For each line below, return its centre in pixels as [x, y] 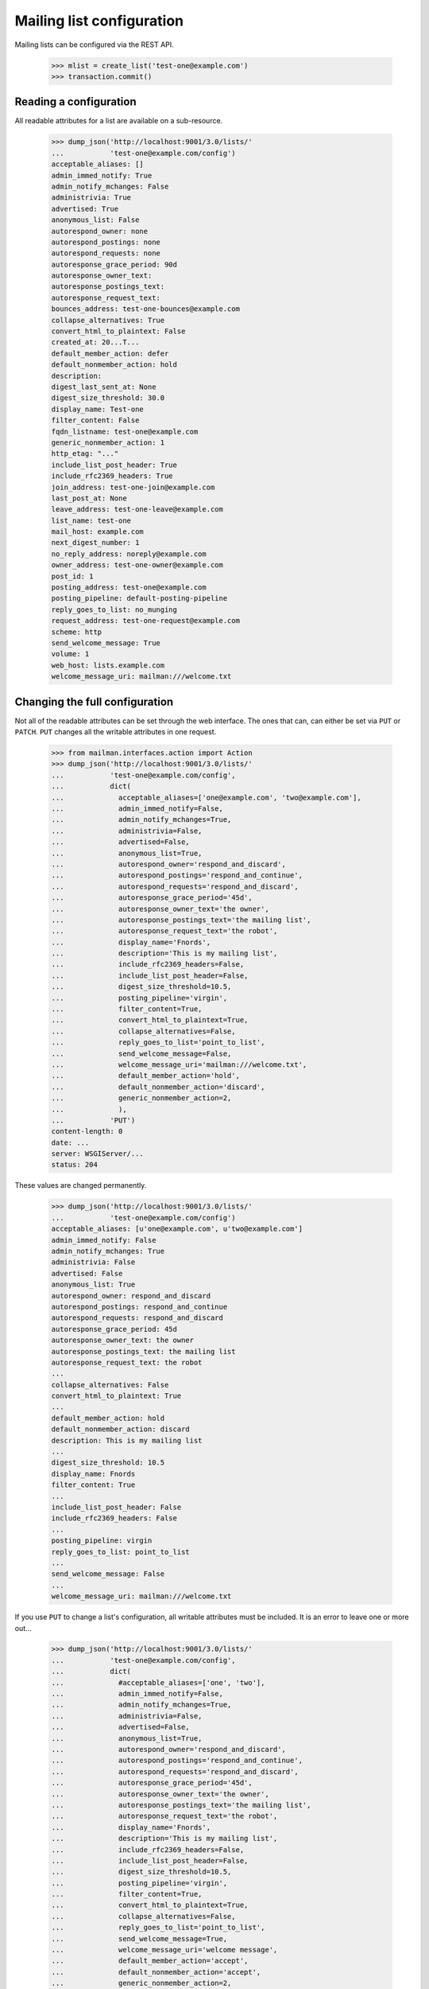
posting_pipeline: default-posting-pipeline [139, 598]
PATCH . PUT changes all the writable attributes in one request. [116, 732]
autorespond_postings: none [106, 242]
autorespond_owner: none [100, 231]
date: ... [70, 1142]
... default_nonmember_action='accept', [156, 1972]
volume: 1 [70, 654]
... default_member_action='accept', [150, 1961]
